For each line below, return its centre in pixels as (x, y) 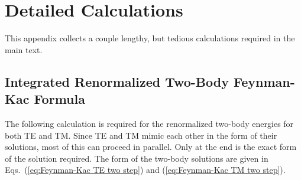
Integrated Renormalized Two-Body (117, 81)
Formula (59, 99)
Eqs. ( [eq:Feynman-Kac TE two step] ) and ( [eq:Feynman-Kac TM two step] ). (145, 170)
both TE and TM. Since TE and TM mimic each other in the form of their (141, 135)
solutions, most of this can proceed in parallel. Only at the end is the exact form (151, 147)
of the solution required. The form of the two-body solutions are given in (137, 158)
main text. (24, 49)
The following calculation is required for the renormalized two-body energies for (149, 123)
